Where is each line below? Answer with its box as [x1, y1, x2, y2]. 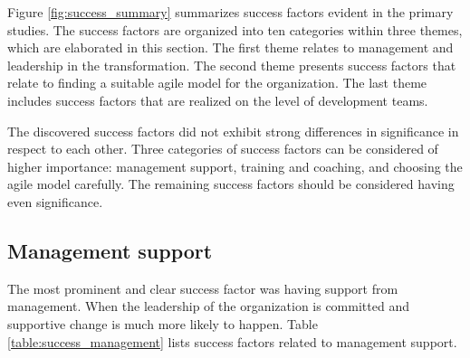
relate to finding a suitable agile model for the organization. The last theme [7, 73, 427, 92]
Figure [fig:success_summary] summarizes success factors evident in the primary [7, 3, 454, 21]
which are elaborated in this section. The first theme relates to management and [7, 38, 454, 57]
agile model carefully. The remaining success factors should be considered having [7, 174, 455, 193]
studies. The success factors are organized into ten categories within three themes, [7, 20, 463, 39]
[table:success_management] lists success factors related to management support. [7, 332, 457, 351]
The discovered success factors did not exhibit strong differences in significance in [7, 121, 459, 140]
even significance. [7, 192, 103, 211]
